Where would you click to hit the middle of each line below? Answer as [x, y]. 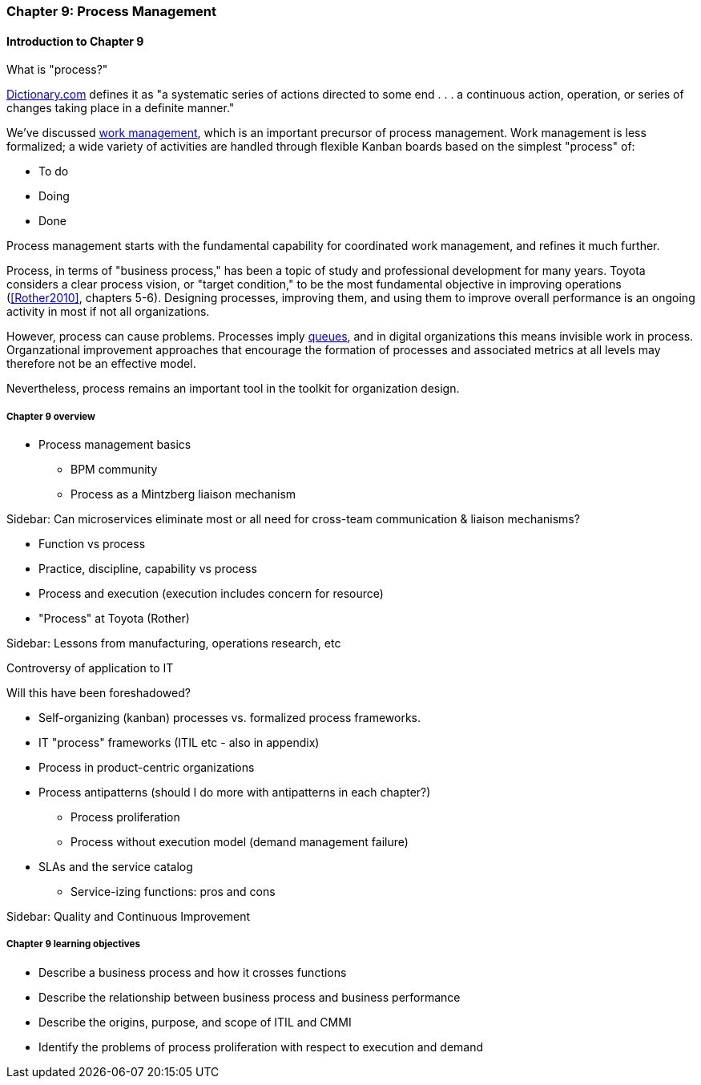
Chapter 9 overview [51, 416]
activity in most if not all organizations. [108, 312]
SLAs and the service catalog [116, 867]
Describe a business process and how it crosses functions [193, 972]
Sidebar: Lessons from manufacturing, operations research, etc [174, 643]
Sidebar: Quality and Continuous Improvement [129, 916]
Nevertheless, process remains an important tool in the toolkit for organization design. [233, 389]
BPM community [114, 469]
